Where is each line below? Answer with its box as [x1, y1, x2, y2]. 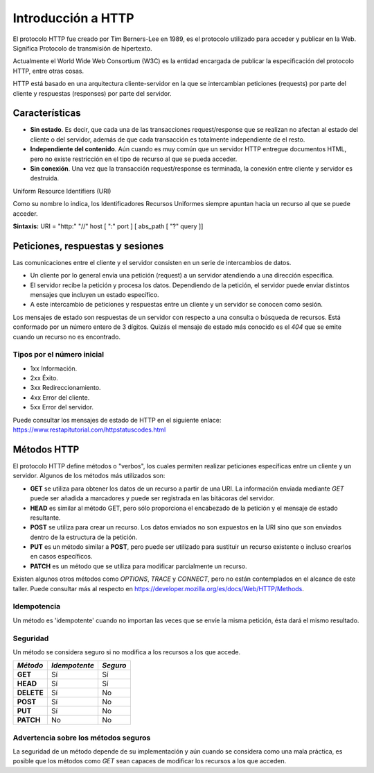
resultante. [30, 513, 61, 522]
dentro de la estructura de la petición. [30, 533, 138, 541]
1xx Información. [30, 364, 78, 373]
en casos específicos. [30, 552, 93, 561]
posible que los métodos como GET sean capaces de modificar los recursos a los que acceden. [12, 757, 287, 765]
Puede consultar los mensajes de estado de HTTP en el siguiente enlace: [12, 416, 222, 424]
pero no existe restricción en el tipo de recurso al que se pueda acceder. [30, 155, 238, 163]
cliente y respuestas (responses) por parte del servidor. [12, 89, 172, 97]
